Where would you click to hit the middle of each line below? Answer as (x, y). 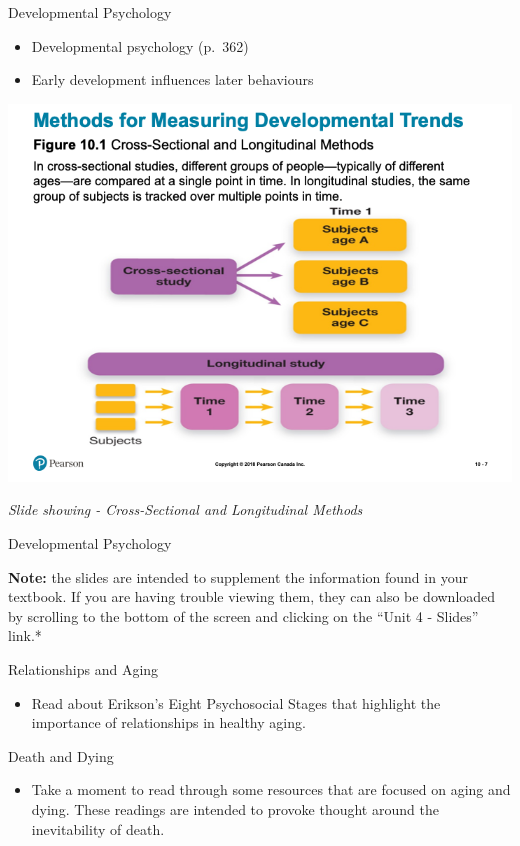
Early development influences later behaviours (172, 79)
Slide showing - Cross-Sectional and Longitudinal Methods (185, 509)
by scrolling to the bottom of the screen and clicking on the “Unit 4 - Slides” (243, 615)
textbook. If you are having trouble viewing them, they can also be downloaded (252, 596)
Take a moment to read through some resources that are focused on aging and (271, 789)
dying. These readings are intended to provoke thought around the (235, 808)
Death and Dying (61, 755)
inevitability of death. (98, 828)
